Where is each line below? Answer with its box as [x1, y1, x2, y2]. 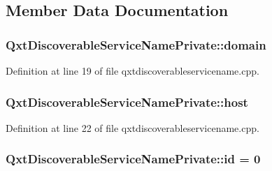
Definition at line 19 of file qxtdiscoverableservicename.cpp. [6, 64, 259, 77]
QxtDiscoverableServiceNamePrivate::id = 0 [6, 150, 261, 168]
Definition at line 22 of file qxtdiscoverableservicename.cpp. [6, 120, 259, 135]
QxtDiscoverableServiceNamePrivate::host [6, 93, 248, 110]
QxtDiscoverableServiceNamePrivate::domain [6, 36, 266, 53]
